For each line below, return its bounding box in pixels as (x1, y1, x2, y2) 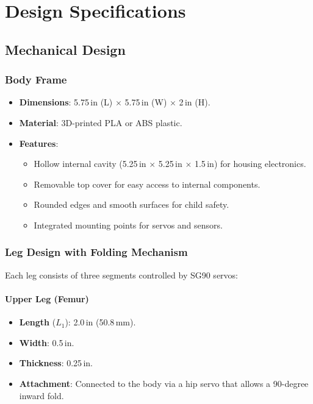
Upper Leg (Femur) (5, 292, 89, 305)
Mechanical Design (5, 40, 126, 58)
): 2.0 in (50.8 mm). (65, 316, 136, 328)
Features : (19, 136, 59, 149)
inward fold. (19, 389, 64, 402)
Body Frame (5, 72, 67, 87)
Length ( (19, 316, 56, 328)
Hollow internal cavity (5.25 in (34, 157, 146, 170)
